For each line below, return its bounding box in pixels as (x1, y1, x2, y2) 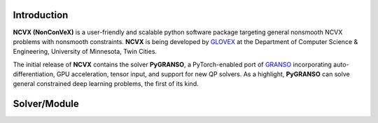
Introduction (13, 9, 69, 21)
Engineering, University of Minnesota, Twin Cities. (13, 48, 157, 56)
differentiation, (13, 70, 55, 78)
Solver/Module (13, 98, 80, 110)
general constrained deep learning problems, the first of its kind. (13, 80, 199, 88)
